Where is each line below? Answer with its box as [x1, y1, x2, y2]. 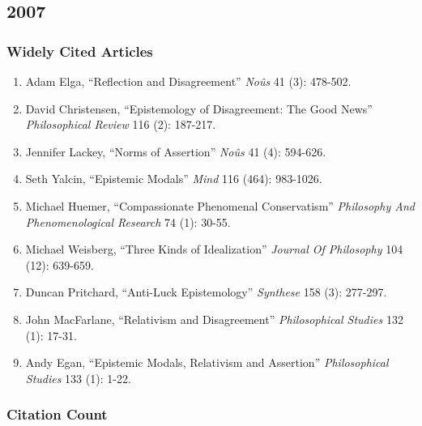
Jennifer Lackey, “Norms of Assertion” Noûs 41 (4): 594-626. [25, 143, 326, 160]
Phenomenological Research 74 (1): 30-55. [25, 213, 231, 230]
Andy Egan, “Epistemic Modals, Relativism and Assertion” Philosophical [25, 354, 389, 371]
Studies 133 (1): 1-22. [25, 369, 131, 386]
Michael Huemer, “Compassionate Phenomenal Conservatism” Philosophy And [25, 197, 415, 214]
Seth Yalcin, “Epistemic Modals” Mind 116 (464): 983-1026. [25, 170, 322, 187]
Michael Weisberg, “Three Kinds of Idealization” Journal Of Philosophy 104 [25, 241, 403, 258]
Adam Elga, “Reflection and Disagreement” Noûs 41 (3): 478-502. [25, 73, 352, 89]
